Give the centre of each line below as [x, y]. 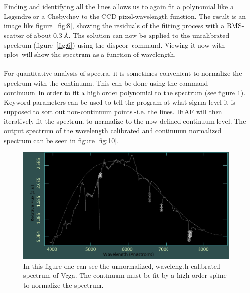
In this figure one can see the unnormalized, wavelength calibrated [122, 266]
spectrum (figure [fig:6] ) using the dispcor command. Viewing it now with [115, 45]
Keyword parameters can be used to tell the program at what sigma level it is [120, 102]
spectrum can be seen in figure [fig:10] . [61, 140]
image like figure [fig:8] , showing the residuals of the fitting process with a [114, 26]
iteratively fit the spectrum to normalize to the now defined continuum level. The [125, 121]
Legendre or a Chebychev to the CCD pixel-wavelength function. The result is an [125, 16]
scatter [14, 35]
